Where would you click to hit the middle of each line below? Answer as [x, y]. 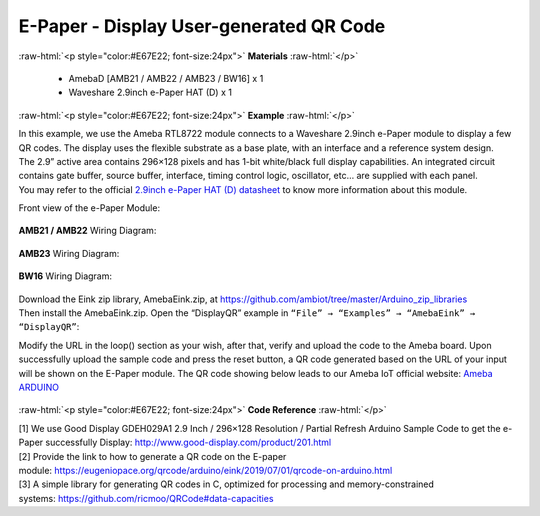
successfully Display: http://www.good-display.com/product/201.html [188, 442]
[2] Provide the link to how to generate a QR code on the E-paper [152, 456]
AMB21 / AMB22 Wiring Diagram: [87, 231]
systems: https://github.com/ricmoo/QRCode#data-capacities [146, 498]
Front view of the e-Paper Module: [89, 208]
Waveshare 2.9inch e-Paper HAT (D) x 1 [150, 92]
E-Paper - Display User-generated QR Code [202, 26]
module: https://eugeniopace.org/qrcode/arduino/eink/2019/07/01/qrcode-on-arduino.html [205, 470]
